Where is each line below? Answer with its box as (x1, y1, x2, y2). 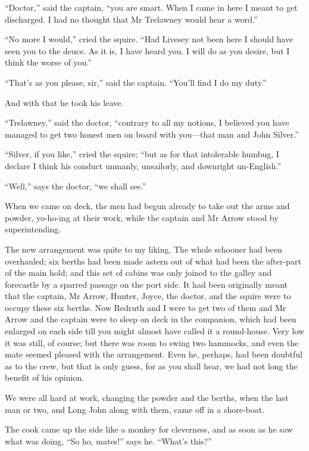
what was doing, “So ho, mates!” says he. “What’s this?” (5, 434, 212, 447)
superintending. (5, 223, 61, 235)
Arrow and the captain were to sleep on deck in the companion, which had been (5, 313, 296, 325)
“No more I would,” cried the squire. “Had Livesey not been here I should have (5, 33, 294, 45)
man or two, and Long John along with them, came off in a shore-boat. (5, 403, 265, 415)
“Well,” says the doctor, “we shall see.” (5, 179, 146, 192)
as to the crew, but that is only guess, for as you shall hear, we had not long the (5, 359, 298, 372)
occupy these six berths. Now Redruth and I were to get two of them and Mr (5, 301, 286, 313)
